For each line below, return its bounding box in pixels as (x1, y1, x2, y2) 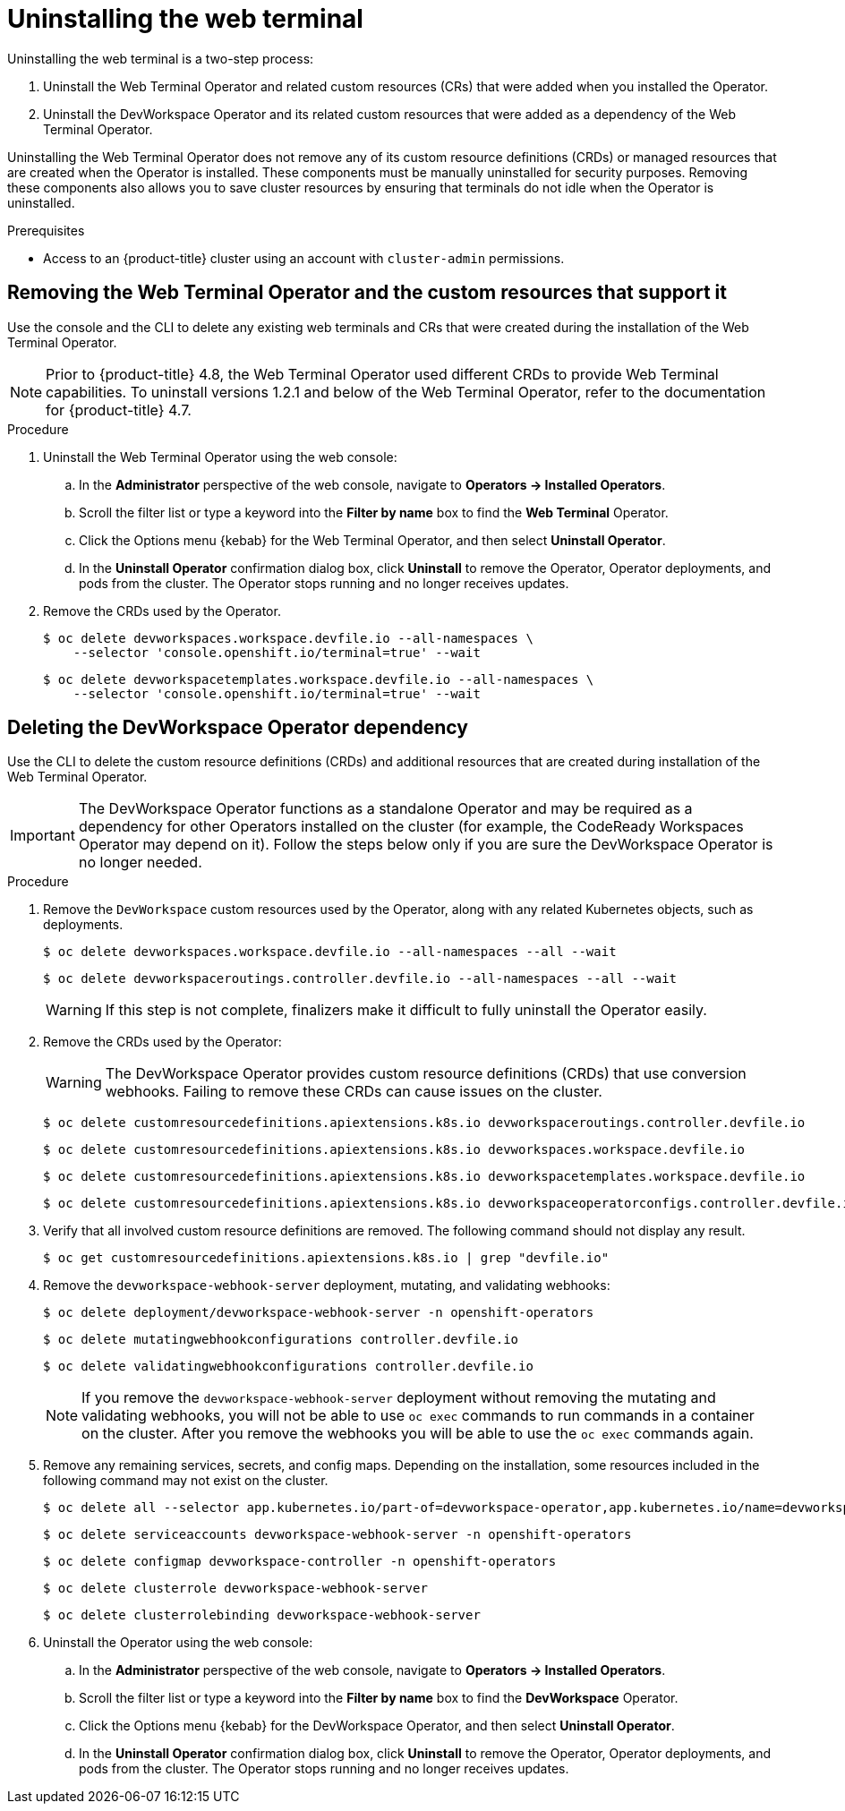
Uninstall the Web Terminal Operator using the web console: (43, 448, 397, 465)
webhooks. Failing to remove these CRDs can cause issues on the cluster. (105, 1082, 602, 1101)
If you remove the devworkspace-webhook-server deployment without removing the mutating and (81, 1388, 716, 1407)
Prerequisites (7, 222, 85, 238)
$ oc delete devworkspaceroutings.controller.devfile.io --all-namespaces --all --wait (43, 971, 678, 987)
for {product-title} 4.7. (46, 400, 192, 419)
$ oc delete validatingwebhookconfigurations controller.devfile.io (43, 1359, 533, 1374)
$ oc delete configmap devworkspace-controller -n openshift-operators (43, 1554, 557, 1569)
